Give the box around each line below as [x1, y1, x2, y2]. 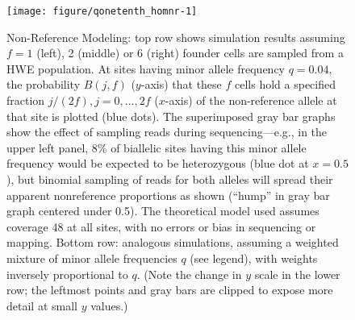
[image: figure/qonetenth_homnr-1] [6, 6, 198, 17]
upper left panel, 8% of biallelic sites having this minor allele [6, 139, 307, 156]
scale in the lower [254, 265, 340, 282]
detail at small [6, 297, 77, 314]
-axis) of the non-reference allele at [165, 92, 337, 109]
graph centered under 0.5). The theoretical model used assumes [6, 202, 319, 219]
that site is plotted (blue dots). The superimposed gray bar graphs [6, 107, 336, 124]
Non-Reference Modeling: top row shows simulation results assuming [6, 28, 345, 45]
